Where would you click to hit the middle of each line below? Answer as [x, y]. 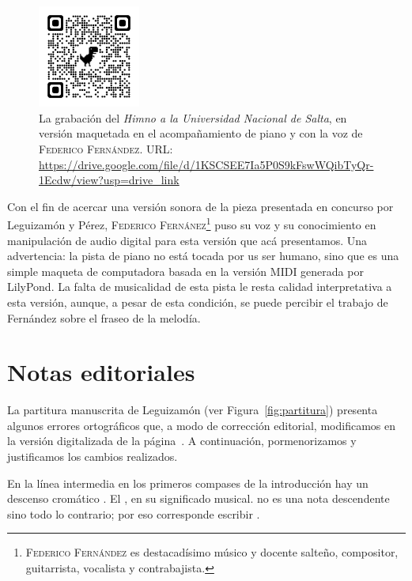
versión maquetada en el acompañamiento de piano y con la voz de [201, 133]
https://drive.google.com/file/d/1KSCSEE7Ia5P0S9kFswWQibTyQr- [206, 164]
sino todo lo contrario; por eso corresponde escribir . [134, 513]
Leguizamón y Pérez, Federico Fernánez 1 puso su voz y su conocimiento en [192, 223]
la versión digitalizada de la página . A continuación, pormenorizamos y [182, 441]
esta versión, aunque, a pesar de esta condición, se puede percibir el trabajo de [198, 302]
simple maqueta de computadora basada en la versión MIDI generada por [185, 271]
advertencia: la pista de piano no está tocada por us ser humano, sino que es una [203, 256]
